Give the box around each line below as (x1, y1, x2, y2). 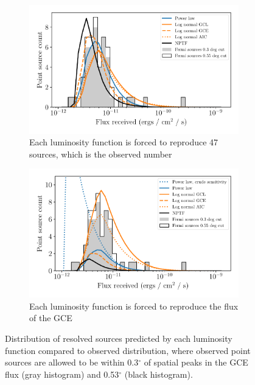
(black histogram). (124, 367, 193, 380)
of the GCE (29, 311, 72, 324)
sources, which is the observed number (29, 147, 172, 160)
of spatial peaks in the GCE (144, 356, 248, 369)
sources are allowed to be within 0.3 (5, 356, 139, 369)
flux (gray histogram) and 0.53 (5, 367, 119, 380)
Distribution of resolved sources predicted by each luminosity (5, 331, 232, 344)
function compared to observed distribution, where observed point (5, 344, 251, 356)
